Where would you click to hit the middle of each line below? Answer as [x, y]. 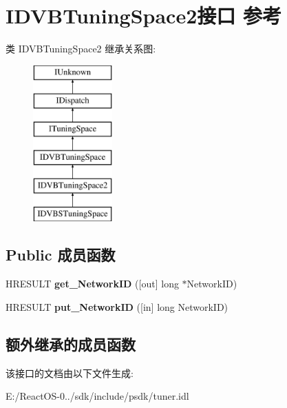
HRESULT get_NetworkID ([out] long [92, 284]
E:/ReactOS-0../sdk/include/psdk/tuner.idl [97, 396]
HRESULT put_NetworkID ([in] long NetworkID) [117, 306]
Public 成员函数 [61, 255]
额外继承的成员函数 [71, 344]
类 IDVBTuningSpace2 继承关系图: [81, 49]
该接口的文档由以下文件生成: [70, 373]
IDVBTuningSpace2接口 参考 [143, 16]
